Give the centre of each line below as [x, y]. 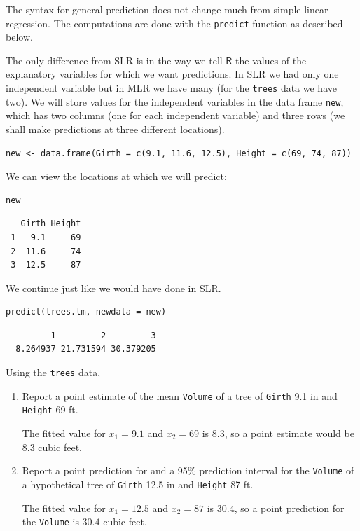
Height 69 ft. [50, 409]
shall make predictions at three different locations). [115, 129]
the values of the [271, 60]
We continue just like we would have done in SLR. [113, 288]
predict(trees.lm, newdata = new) [86, 312]
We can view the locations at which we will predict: [116, 176]
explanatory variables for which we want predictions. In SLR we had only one [172, 74]
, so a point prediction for [289, 508]
